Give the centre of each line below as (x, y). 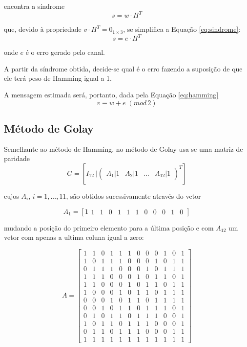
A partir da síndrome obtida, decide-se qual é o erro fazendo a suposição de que (123, 68)
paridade (17, 158)
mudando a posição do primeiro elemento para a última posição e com (109, 227)
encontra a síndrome (34, 6)
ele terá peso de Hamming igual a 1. (58, 78)
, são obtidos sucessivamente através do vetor (134, 196)
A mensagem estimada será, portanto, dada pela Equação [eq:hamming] (111, 94)
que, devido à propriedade (43, 29)
